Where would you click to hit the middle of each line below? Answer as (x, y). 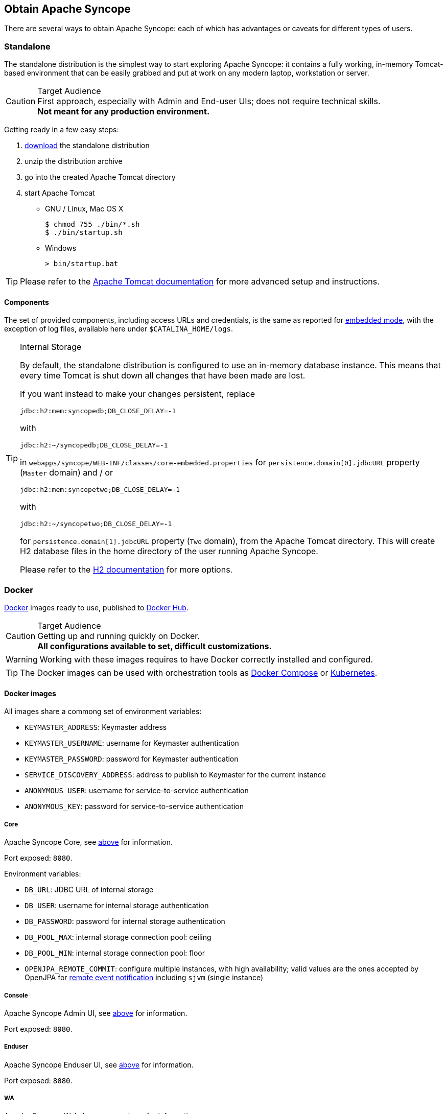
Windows (61, 248)
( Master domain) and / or (66, 473)
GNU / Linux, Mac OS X (84, 209)
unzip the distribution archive (74, 161)
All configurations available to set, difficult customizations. (155, 646)
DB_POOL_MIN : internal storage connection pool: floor (115, 953)
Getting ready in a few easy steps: (62, 130)
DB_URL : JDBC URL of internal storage (89, 890)
